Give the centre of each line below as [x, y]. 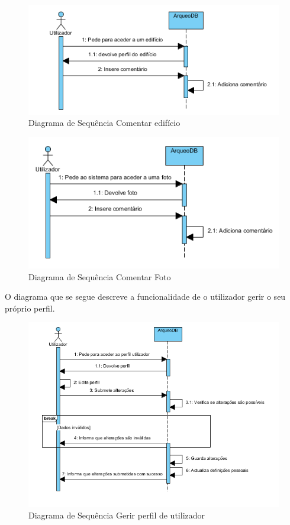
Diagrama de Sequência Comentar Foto [100, 276]
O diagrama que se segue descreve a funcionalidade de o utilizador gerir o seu [145, 296]
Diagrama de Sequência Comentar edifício [104, 123]
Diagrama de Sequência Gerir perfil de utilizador [117, 515]
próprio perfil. [30, 308]
